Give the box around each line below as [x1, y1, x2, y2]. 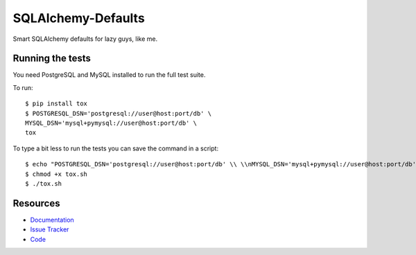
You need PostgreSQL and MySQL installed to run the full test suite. [12, 71, 206, 79]
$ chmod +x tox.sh [25, 170, 88, 178]
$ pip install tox [25, 100, 88, 107]
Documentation [30, 216, 74, 224]
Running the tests [12, 53, 92, 64]
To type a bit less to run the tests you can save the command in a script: [12, 144, 218, 152]
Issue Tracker [30, 225, 69, 234]
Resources [12, 197, 60, 209]
